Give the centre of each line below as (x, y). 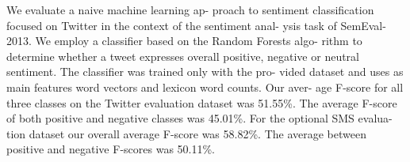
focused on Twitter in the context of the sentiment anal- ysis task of (172, 25)
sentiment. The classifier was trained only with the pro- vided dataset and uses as (205, 72)
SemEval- (363, 25)
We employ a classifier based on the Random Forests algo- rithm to (199, 41)
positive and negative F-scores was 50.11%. (111, 149)
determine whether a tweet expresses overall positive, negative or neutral (183, 56)
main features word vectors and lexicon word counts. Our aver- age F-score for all (205, 87)
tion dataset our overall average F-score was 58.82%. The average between (186, 133)
